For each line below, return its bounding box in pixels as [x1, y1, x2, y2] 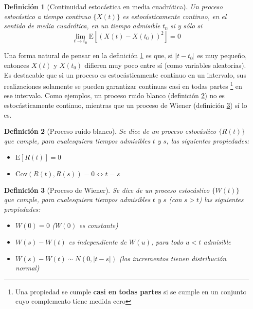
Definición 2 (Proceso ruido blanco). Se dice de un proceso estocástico [4, 126, 217, 136]
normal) [15, 263, 39, 273]
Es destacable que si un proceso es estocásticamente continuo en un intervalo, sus [4, 69, 246, 80]
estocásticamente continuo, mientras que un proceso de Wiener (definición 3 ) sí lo [4, 100, 247, 110]
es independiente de [68, 236, 127, 247]
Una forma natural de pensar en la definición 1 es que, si [4, 50, 173, 61]
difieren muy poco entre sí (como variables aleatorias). [84, 60, 246, 70]
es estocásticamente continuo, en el [122, 11, 227, 21]
